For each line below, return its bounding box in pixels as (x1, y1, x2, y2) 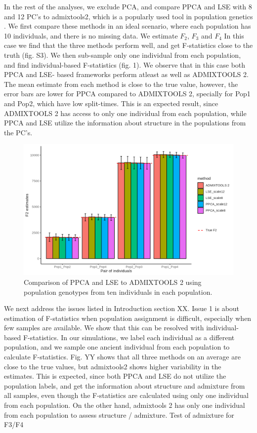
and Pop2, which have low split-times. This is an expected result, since (4, 98, 218, 108)
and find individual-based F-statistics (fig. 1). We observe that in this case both (4, 59, 246, 70)
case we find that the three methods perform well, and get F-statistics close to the (4, 40, 253, 50)
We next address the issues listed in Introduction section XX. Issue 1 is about (4, 303, 240, 314)
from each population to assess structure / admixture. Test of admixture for (4, 409, 234, 420)
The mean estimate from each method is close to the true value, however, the (4, 79, 238, 89)
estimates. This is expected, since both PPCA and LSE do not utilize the (4, 371, 226, 381)
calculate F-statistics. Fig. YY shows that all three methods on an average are (4, 352, 241, 362)
